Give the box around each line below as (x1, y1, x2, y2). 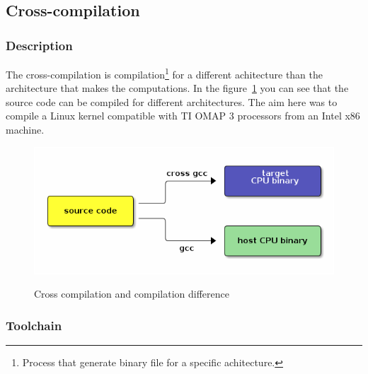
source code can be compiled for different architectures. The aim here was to (6, 94, 338, 109)
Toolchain (6, 316, 62, 334)
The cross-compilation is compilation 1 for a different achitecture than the (6, 65, 323, 81)
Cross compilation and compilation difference (34, 286, 229, 301)
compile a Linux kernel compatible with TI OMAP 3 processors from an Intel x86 (6, 108, 360, 123)
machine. (6, 122, 45, 137)
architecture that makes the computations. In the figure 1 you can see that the (6, 81, 349, 95)
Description (6, 36, 73, 54)
